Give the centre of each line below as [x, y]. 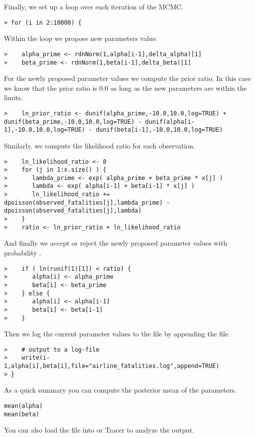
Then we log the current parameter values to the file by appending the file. [117, 334]
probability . [23, 253]
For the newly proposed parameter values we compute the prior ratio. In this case [127, 78]
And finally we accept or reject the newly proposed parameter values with [116, 243]
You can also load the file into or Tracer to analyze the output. [99, 430]
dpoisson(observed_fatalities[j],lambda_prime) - [87, 202]
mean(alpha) [23, 406]
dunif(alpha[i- [170, 122]
